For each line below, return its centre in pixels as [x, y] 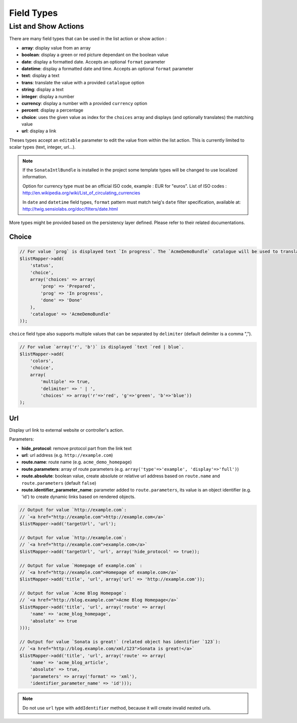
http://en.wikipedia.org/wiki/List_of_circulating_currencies [81, 193]
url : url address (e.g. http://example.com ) [67, 455]
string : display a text [43, 90]
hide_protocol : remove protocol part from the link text [77, 448]
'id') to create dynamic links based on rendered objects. [78, 497]
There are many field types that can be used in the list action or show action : [88, 39]
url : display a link [39, 131]
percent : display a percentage [52, 110]
